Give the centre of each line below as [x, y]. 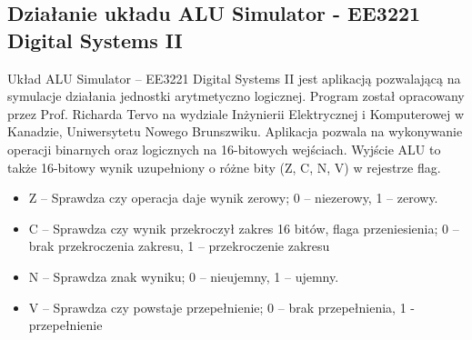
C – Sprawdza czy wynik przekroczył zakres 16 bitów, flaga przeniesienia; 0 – [244, 228]
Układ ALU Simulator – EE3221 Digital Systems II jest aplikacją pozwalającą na [234, 78]
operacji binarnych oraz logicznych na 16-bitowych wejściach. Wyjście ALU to [224, 149]
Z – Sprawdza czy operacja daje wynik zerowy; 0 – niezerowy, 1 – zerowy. [233, 198]
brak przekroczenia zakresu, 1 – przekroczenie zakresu [179, 246]
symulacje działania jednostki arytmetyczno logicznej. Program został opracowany [236, 96]
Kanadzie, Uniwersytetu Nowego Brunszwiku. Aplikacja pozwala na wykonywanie [235, 131]
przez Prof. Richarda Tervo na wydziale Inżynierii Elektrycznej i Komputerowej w [236, 113]
